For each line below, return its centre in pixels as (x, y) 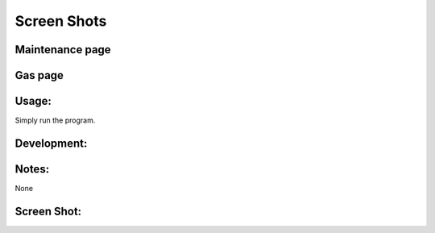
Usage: (33, 101)
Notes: (32, 169)
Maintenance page (63, 50)
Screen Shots (61, 21)
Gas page (39, 75)
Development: (51, 143)
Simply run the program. (55, 120)
